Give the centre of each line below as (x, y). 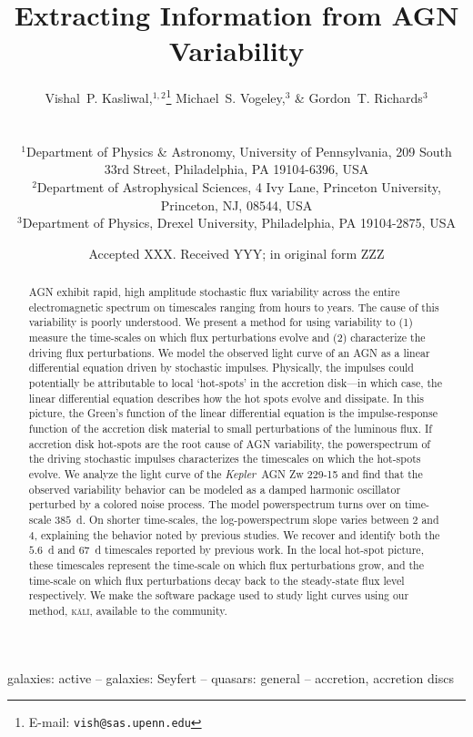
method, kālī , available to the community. (128, 610)
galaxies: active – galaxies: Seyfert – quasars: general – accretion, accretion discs (231, 677)
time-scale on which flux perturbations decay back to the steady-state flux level (216, 580)
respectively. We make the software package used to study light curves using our (219, 595)
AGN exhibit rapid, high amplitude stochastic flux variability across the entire (214, 292)
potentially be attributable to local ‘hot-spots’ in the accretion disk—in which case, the (235, 383)
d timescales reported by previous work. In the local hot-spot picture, (259, 550)
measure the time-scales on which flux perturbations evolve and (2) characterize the (227, 338)
